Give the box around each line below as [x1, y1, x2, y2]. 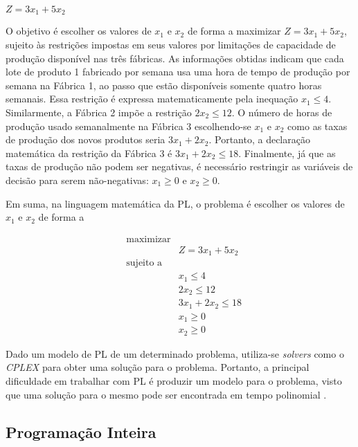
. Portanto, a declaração [208, 132, 310, 147]
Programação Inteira [6, 421, 156, 442]
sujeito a [126, 258, 163, 268]
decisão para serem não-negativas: [6, 172, 149, 187]
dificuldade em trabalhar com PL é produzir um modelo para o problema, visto [6, 373, 342, 387]
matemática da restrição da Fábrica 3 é [6, 145, 172, 160]
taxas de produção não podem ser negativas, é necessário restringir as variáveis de [6, 159, 353, 174]
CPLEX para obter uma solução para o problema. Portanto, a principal [6, 360, 310, 374]
